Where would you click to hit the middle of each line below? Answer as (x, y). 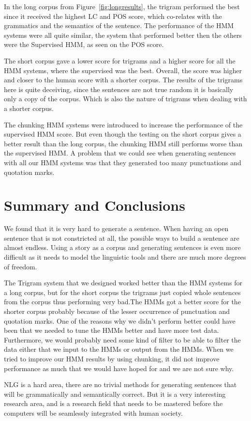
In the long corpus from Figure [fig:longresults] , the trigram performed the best (122, 6)
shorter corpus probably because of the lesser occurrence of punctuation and (117, 311)
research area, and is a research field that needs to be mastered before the (113, 403)
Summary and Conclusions (95, 205)
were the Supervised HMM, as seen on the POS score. (84, 44)
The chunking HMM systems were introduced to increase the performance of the (123, 124)
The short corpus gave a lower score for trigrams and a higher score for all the (120, 60)
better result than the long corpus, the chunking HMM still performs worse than (123, 143)
